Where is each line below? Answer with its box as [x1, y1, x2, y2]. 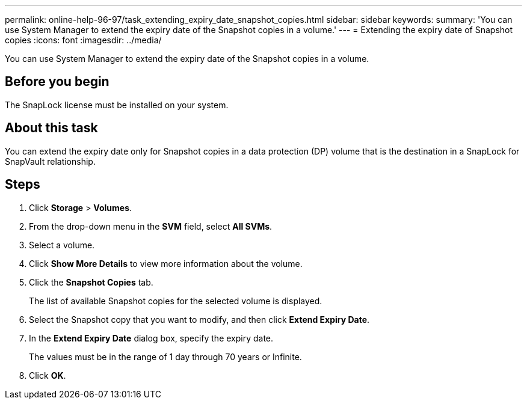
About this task [5, 120, 98, 136]
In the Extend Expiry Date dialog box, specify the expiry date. [29, 332, 274, 343]
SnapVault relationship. [5, 156, 96, 167]
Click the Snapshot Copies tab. [29, 277, 153, 287]
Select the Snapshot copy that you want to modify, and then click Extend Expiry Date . [29, 314, 370, 325]
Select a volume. [29, 239, 95, 250]
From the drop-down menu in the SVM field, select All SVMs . [29, 221, 273, 231]
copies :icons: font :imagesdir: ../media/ [5, 35, 162, 45]
